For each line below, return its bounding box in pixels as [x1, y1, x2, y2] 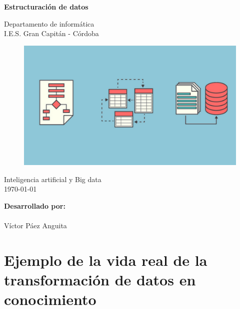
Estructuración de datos [4, 2, 88, 12]
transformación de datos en [4, 269, 196, 290]
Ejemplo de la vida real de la [4, 250, 207, 270]
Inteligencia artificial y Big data [4, 174, 101, 184]
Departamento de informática [4, 18, 94, 29]
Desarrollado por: [4, 201, 65, 211]
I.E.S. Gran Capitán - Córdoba [4, 28, 99, 39]
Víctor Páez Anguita [4, 220, 67, 231]
